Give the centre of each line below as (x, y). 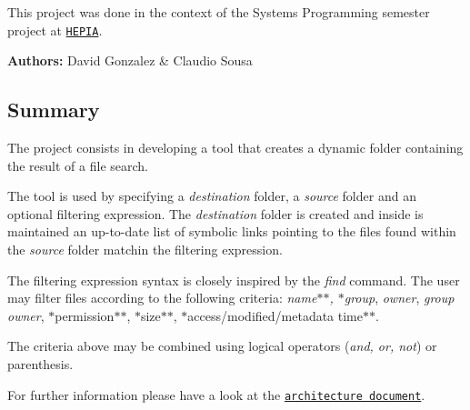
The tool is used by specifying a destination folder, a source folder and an (212, 196)
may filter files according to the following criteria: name (162, 298)
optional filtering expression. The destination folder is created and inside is (215, 213)
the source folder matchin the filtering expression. (145, 250)
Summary (54, 110)
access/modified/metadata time (275, 315)
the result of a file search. (78, 165)
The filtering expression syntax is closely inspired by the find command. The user (234, 280)
